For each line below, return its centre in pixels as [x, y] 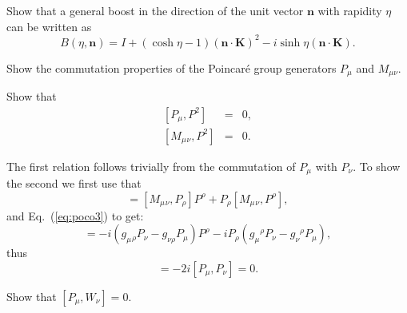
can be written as [49, 26]
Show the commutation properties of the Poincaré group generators [172, 67]
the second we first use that [74, 183]
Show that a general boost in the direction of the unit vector [155, 10]
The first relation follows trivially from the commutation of [151, 166]
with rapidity [350, 10]
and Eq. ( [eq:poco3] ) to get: [75, 215]
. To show [377, 166]
